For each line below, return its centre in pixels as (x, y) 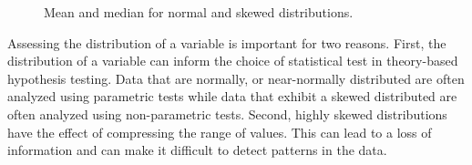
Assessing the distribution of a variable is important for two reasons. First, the (227, 42)
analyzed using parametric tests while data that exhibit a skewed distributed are (232, 96)
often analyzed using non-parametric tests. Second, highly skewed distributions (227, 113)
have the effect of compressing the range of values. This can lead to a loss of (220, 132)
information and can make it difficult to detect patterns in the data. (197, 150)
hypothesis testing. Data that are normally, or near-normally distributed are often (236, 78)
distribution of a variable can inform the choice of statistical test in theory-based (233, 61)
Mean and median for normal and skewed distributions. (199, 12)
